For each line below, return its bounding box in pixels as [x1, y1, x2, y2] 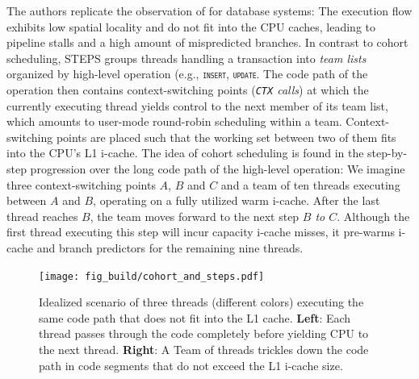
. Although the [337, 207, 410, 224]
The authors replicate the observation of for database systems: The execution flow [6, 2, 413, 19]
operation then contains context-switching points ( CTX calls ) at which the [6, 81, 369, 98]
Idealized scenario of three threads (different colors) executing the [39, 294, 364, 310]
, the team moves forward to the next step [90, 207, 300, 224]
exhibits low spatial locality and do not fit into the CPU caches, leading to [6, 18, 375, 35]
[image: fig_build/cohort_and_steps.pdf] [39, 270, 265, 282]
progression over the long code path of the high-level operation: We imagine [30, 160, 405, 177]
